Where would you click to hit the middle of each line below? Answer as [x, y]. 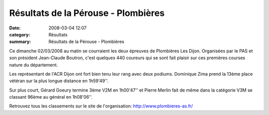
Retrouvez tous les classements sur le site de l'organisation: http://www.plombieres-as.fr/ [101, 106]
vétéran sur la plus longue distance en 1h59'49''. [59, 81]
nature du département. [34, 65]
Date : [15, 28]
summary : [20, 42]
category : [20, 34]
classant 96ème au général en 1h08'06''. [51, 97]
